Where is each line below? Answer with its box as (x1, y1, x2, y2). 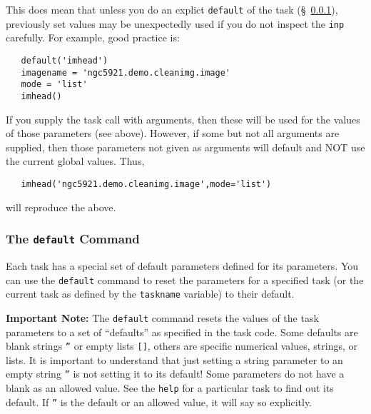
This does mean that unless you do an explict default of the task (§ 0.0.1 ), (6, 2, 338, 16)
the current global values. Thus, (6, 153, 145, 168)
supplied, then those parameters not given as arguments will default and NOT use (6, 139, 365, 154)
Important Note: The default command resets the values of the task (6, 310, 319, 325)
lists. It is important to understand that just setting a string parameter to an (6, 352, 343, 367)
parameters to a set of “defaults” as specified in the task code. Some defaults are (6, 324, 358, 339)
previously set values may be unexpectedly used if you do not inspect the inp (6, 16, 345, 31)
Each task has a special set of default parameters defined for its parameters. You (6, 258, 359, 273)
